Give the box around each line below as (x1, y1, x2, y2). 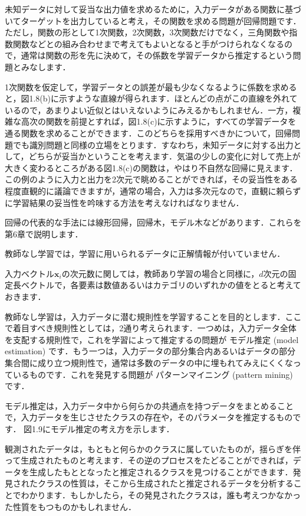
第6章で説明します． (5, 227, 83, 240)
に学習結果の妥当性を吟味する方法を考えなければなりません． (5, 196, 244, 208)
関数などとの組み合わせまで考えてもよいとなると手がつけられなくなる (12, 37, 285, 50)
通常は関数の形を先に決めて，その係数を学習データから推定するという (21, 49, 293, 61)
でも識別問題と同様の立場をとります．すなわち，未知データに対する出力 (12, 138, 294, 151)
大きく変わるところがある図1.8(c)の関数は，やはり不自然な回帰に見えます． (5, 161, 298, 174)
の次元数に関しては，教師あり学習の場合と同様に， (61, 267, 259, 279)
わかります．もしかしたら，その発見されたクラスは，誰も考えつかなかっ (21, 488, 301, 501)
